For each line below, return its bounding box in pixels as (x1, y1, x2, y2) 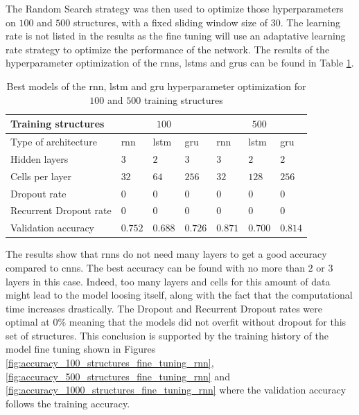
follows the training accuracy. (6, 396, 130, 410)
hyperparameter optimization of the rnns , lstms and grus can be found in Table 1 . (6, 55, 354, 70)
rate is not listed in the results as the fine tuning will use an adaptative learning (6, 28, 346, 43)
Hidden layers (10, 151, 69, 166)
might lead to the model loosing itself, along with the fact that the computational (6, 288, 353, 302)
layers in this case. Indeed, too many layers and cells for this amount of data (6, 274, 331, 288)
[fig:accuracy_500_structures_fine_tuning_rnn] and (6, 369, 230, 383)
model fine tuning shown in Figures (6, 342, 156, 356)
